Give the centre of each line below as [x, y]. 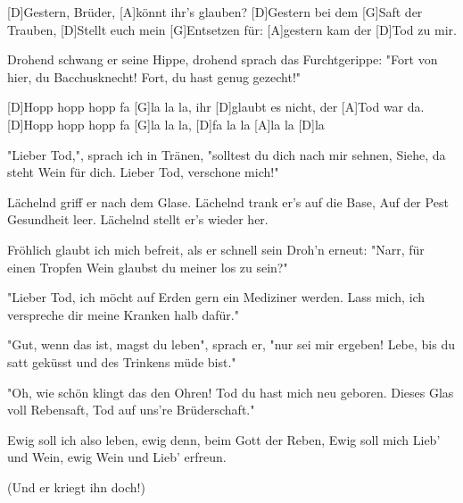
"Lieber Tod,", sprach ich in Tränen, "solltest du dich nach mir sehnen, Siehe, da [227, 154]
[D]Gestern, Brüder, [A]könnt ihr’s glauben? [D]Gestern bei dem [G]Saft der [215, 12]
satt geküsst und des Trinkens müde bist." [122, 361]
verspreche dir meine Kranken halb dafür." [123, 314]
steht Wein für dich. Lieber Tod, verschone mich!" [143, 172]
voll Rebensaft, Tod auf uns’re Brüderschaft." [131, 410]
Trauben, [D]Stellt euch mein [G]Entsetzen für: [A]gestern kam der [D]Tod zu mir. [232, 29]
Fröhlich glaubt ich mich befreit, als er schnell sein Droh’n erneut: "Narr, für [216, 249]
